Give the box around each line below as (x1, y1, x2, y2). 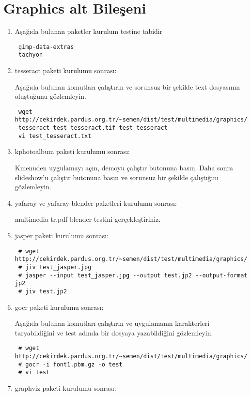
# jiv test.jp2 (18, 288, 67, 295)
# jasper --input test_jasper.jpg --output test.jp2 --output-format (18, 272, 248, 279)
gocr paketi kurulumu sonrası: (15, 302, 104, 312)
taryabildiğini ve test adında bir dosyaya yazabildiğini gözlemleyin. (15, 327, 213, 337)
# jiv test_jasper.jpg (18, 263, 92, 271)
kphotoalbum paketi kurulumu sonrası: (15, 146, 130, 156)
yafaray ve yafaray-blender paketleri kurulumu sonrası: (15, 198, 177, 208)
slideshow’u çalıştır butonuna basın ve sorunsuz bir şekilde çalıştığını (15, 172, 219, 182)
